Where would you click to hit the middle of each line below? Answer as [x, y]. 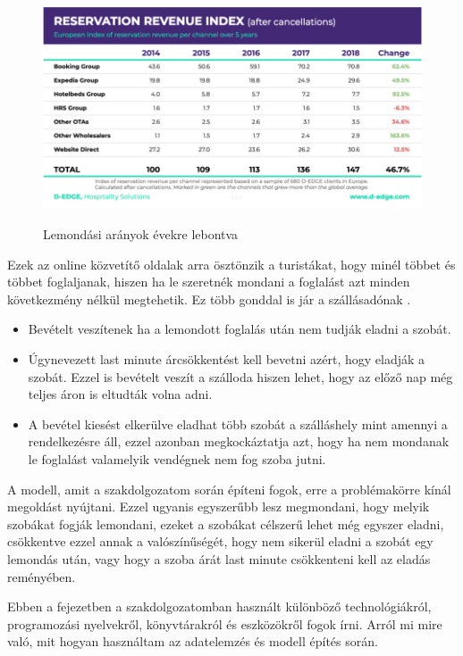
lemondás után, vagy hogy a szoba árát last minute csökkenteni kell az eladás [219, 558]
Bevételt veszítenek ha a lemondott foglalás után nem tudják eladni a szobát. [240, 329]
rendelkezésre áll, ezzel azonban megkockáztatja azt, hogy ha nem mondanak [239, 441]
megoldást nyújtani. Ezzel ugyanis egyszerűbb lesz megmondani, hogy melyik [219, 507]
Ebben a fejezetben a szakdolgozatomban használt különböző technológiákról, [219, 606]
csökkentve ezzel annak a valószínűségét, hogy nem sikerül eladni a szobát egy [220, 541]
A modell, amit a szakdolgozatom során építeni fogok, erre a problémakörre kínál [229, 489]
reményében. [42, 576]
